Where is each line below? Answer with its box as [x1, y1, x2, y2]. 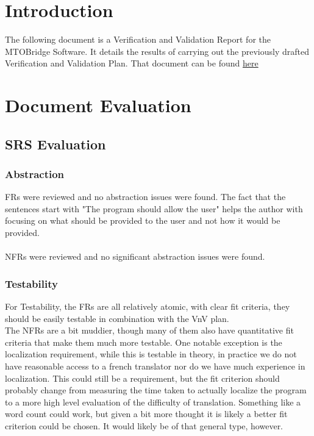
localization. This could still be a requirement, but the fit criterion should [5, 371, 280, 384]
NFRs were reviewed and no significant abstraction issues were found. [5, 250, 265, 263]
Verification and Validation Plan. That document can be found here [5, 57, 259, 70]
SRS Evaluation [5, 134, 106, 153]
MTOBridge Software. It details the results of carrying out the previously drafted [5, 45, 309, 57]
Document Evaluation [5, 93, 191, 118]
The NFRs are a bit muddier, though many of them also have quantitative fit [5, 324, 294, 337]
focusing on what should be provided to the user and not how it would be [5, 214, 280, 227]
